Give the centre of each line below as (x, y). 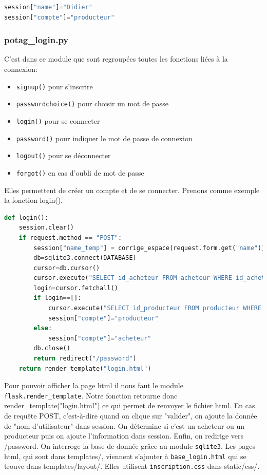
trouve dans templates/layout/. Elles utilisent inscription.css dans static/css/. (132, 466)
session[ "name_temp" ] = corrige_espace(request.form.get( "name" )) (149, 248)
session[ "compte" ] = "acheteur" (100, 338)
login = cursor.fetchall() (76, 288)
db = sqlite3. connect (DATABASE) (85, 258)
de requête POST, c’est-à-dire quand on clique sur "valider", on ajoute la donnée (131, 416)
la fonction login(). (33, 200)
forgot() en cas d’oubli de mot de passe (80, 172)
